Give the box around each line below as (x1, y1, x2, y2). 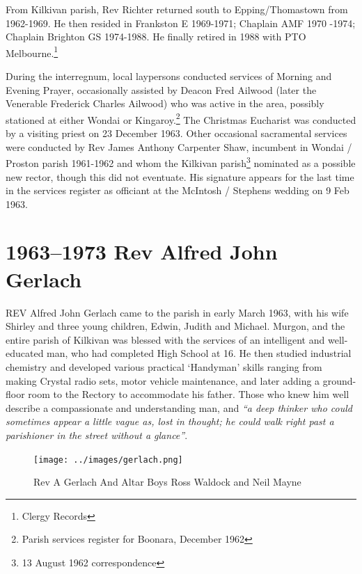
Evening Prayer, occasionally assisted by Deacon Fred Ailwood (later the (6, 82, 317, 97)
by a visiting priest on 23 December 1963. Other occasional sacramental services (6, 126, 347, 141)
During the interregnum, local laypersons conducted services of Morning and (6, 69, 332, 83)
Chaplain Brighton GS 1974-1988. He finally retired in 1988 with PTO (6, 29, 306, 44)
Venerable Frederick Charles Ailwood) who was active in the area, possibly (6, 96, 324, 111)
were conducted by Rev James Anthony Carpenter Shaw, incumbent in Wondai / (6, 139, 352, 154)
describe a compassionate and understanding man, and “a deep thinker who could (6, 400, 352, 415)
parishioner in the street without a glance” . (6, 427, 188, 442)
